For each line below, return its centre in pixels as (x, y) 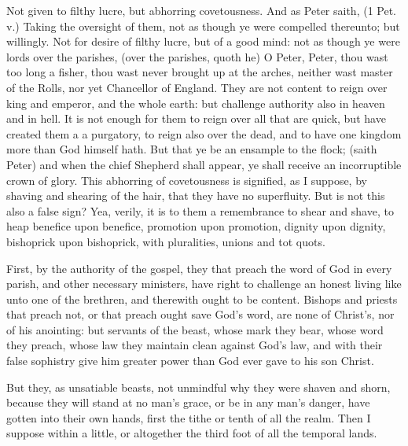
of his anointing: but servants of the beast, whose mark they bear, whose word (195, 329)
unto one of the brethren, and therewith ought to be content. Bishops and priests (202, 299)
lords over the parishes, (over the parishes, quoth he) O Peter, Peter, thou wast (197, 56)
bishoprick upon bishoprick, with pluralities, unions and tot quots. (166, 241)
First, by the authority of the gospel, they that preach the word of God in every (199, 268)
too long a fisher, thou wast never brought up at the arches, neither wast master (200, 72)
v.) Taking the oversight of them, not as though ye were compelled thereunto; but (203, 26)
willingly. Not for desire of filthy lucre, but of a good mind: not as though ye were (203, 41)
